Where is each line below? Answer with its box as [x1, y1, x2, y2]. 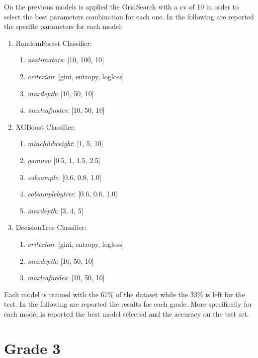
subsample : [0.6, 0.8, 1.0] [27, 172, 101, 182]
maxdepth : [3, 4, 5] [27, 205, 84, 215]
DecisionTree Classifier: [15, 222, 86, 232]
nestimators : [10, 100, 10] [27, 54, 104, 65]
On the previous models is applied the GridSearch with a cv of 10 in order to [4, 1, 239, 11]
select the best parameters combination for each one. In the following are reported [4, 11, 254, 21]
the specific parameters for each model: [4, 21, 123, 31]
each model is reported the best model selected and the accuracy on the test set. [4, 308, 249, 319]
